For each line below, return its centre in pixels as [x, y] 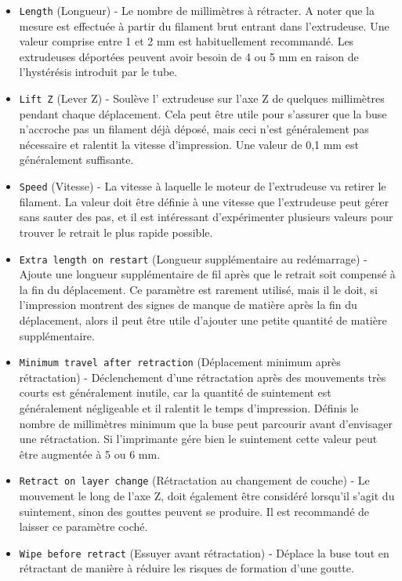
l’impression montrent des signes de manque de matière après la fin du [188, 305]
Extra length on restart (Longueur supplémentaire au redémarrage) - [193, 258]
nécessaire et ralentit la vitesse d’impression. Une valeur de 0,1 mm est [189, 144]
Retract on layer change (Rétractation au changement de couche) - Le [194, 480]
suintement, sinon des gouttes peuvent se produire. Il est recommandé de [194, 511]
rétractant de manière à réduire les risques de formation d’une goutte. [187, 568]
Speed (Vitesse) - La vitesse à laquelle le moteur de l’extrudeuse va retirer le [203, 186]
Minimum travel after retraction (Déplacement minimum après [180, 362]
